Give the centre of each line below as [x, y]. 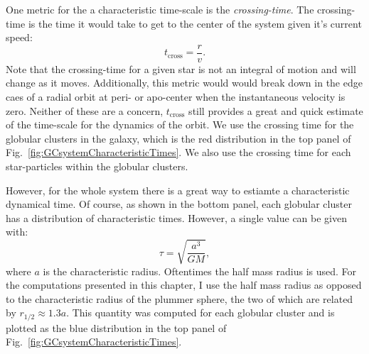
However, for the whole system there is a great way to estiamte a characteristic [178, 190]
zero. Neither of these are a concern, [85, 110]
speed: [19, 37]
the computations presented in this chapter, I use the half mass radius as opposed [184, 285]
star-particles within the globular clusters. [97, 166]
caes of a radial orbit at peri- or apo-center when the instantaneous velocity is [176, 97]
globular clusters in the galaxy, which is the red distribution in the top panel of [178, 138]
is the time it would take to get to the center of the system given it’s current [195, 23]
